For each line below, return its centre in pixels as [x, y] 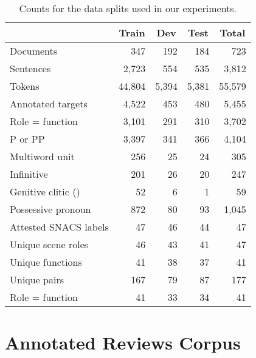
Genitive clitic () [45, 191]
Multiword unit [42, 156]
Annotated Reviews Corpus [123, 343]
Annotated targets [49, 103]
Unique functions [46, 262]
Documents [34, 51]
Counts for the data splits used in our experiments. [128, 8]
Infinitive [29, 174]
